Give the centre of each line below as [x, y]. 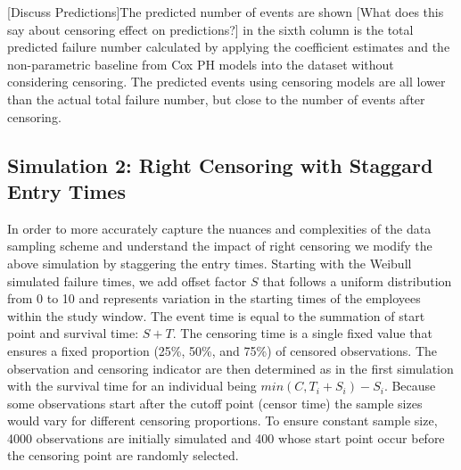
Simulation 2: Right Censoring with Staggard [220, 165]
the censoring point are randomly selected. [123, 455]
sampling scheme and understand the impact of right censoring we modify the [220, 246]
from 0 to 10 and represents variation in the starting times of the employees [214, 298]
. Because [410, 386]
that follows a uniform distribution [357, 280]
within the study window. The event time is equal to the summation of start [216, 315]
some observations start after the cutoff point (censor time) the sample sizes [215, 403]
